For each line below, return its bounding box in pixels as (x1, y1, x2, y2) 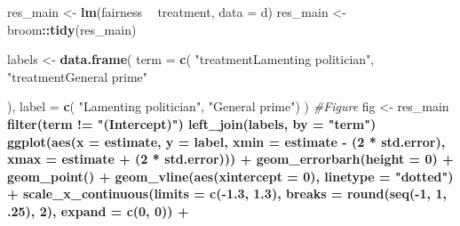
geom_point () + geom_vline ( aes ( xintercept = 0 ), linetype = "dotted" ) (7, 166, 454, 185)
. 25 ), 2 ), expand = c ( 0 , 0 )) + (7, 201, 189, 220)
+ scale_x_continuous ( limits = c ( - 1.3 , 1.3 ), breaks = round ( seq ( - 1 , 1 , (7, 184, 447, 203)
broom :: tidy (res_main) (7, 20, 137, 38)
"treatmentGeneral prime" (7, 67, 148, 85)
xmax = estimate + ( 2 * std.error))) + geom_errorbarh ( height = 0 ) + (7, 149, 454, 168)
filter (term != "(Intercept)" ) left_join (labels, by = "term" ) (7, 114, 377, 133)
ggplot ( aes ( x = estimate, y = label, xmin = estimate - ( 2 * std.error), (7, 132, 446, 150)
